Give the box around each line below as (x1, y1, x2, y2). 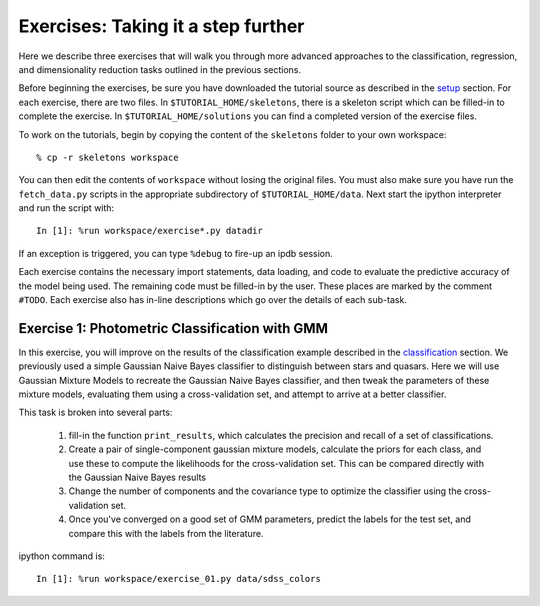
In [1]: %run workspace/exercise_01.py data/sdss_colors (36, 573, 322, 585)
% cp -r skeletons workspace (36, 151, 179, 163)
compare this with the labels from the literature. (68, 527, 264, 539)
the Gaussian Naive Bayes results (68, 471, 207, 484)
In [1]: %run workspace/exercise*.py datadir (36, 225, 264, 237)
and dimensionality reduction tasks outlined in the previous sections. (18, 63, 302, 75)
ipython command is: (18, 550, 105, 562)
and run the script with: (18, 202, 115, 214)
